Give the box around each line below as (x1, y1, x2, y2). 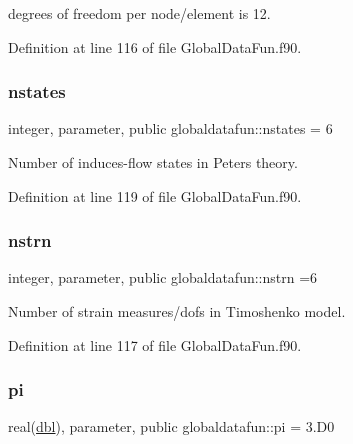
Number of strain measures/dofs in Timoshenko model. (8, 301, 346, 321)
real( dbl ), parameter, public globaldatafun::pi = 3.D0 (8, 416, 335, 437)
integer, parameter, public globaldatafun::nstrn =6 (8, 267, 318, 288)
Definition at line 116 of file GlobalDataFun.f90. (8, 36, 302, 57)
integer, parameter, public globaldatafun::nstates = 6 (8, 118, 333, 139)
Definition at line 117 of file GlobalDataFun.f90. (8, 334, 302, 355)
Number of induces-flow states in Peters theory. (8, 152, 298, 172)
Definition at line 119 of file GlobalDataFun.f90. (8, 185, 302, 206)
